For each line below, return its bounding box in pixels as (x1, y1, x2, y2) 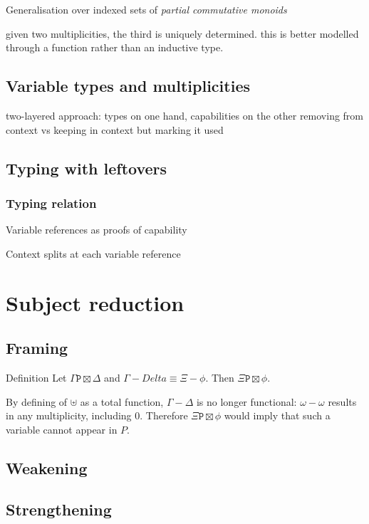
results (328, 394, 357, 409)
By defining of (6, 394, 68, 409)
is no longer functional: (196, 394, 297, 409)
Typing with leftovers (6, 157, 167, 179)
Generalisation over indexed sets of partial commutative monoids (6, 2, 287, 16)
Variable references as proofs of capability (6, 222, 187, 237)
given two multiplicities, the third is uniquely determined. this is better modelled (6, 26, 359, 41)
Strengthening (6, 498, 112, 520)
